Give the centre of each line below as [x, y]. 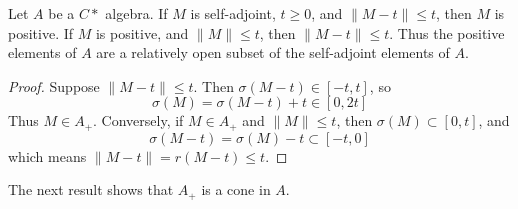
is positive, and [142, 32]
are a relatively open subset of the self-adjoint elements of [273, 52]
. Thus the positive [447, 32]
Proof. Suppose [54, 85]
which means [47, 155]
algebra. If [136, 13]
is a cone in [236, 189]
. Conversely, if [138, 120]
